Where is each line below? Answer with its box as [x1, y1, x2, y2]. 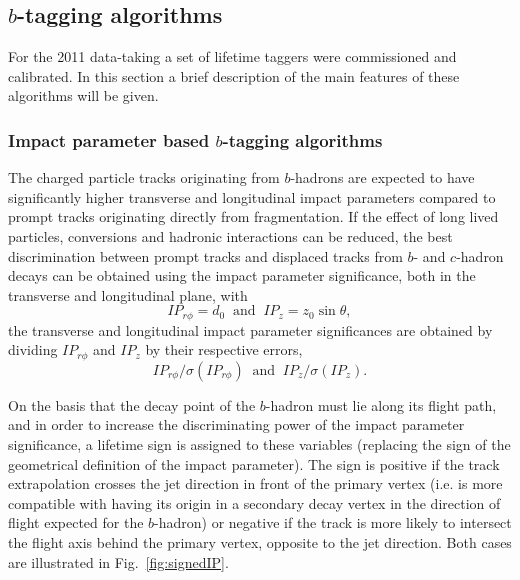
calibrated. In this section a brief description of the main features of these [8, 65, 460, 86]
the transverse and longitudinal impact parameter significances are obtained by [8, 319, 493, 340]
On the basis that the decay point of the [8, 394, 256, 415]
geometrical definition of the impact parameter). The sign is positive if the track [8, 453, 500, 474]
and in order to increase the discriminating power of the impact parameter [8, 414, 465, 435]
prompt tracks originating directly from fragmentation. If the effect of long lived [8, 206, 499, 227]
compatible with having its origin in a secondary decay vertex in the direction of [8, 492, 501, 513]
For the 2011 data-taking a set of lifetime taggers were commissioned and [8, 46, 457, 67]
